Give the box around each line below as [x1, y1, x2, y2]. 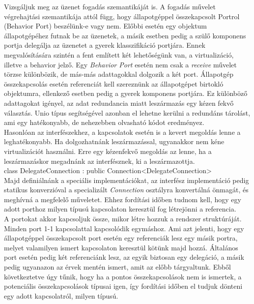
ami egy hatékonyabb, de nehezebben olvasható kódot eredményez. [4, 117, 204, 127]
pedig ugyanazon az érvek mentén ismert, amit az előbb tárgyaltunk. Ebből [4, 262, 231, 272]
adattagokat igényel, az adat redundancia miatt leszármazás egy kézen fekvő [4, 97, 234, 108]
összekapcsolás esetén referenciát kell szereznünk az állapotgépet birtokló [4, 78, 224, 89]
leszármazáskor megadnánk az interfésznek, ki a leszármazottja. [4, 155, 195, 166]
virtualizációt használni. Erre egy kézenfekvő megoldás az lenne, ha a [4, 146, 212, 156]
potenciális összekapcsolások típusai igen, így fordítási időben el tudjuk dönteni [4, 281, 243, 291]
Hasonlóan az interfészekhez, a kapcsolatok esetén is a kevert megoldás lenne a [4, 126, 241, 137]
